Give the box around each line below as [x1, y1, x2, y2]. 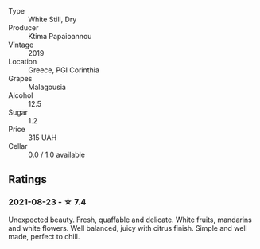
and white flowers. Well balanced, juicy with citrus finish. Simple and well [8, 223, 248, 232]
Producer [8, 23, 39, 33]
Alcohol [8, 91, 33, 100]
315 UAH [28, 133, 57, 142]
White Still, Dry [28, 14, 77, 24]
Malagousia [28, 82, 66, 91]
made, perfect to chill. [8, 231, 80, 241]
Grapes [8, 74, 33, 83]
